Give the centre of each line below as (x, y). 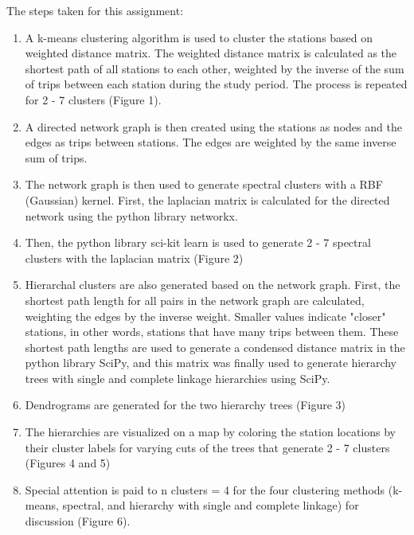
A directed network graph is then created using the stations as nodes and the (213, 126)
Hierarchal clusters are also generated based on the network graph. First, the (213, 285)
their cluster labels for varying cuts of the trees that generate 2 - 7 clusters (207, 447)
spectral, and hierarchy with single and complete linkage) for (211, 505)
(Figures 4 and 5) (68, 463)
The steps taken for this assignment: (95, 10)
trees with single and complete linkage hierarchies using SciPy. (178, 378)
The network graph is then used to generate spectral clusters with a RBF (204, 184)
